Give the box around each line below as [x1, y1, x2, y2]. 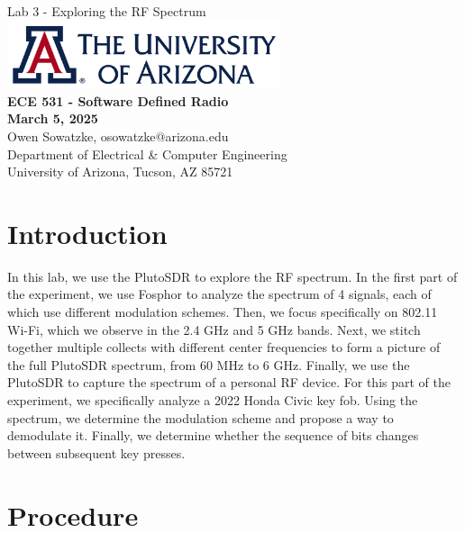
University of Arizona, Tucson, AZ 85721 [7, 162, 233, 181]
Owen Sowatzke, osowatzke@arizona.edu [7, 126, 229, 145]
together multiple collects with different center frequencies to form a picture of [7, 338, 441, 357]
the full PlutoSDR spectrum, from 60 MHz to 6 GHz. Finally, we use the [7, 355, 410, 374]
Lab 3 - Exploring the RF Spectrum [7, 2, 206, 20]
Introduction [7, 214, 168, 251]
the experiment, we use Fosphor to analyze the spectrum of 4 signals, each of [7, 285, 432, 303]
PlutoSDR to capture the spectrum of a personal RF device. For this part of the [7, 373, 451, 392]
